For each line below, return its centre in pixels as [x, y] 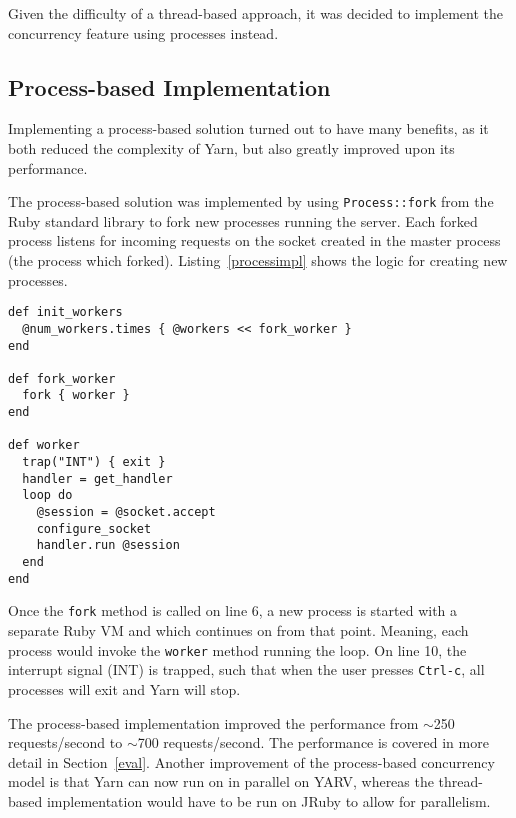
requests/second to [65, 742]
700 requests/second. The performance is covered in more [313, 742]
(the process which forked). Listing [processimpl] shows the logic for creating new [258, 260]
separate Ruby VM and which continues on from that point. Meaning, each [238, 630]
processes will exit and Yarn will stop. [124, 688]
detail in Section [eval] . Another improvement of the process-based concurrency [251, 761]
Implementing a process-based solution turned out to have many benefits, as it [248, 128]
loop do [47, 495]
